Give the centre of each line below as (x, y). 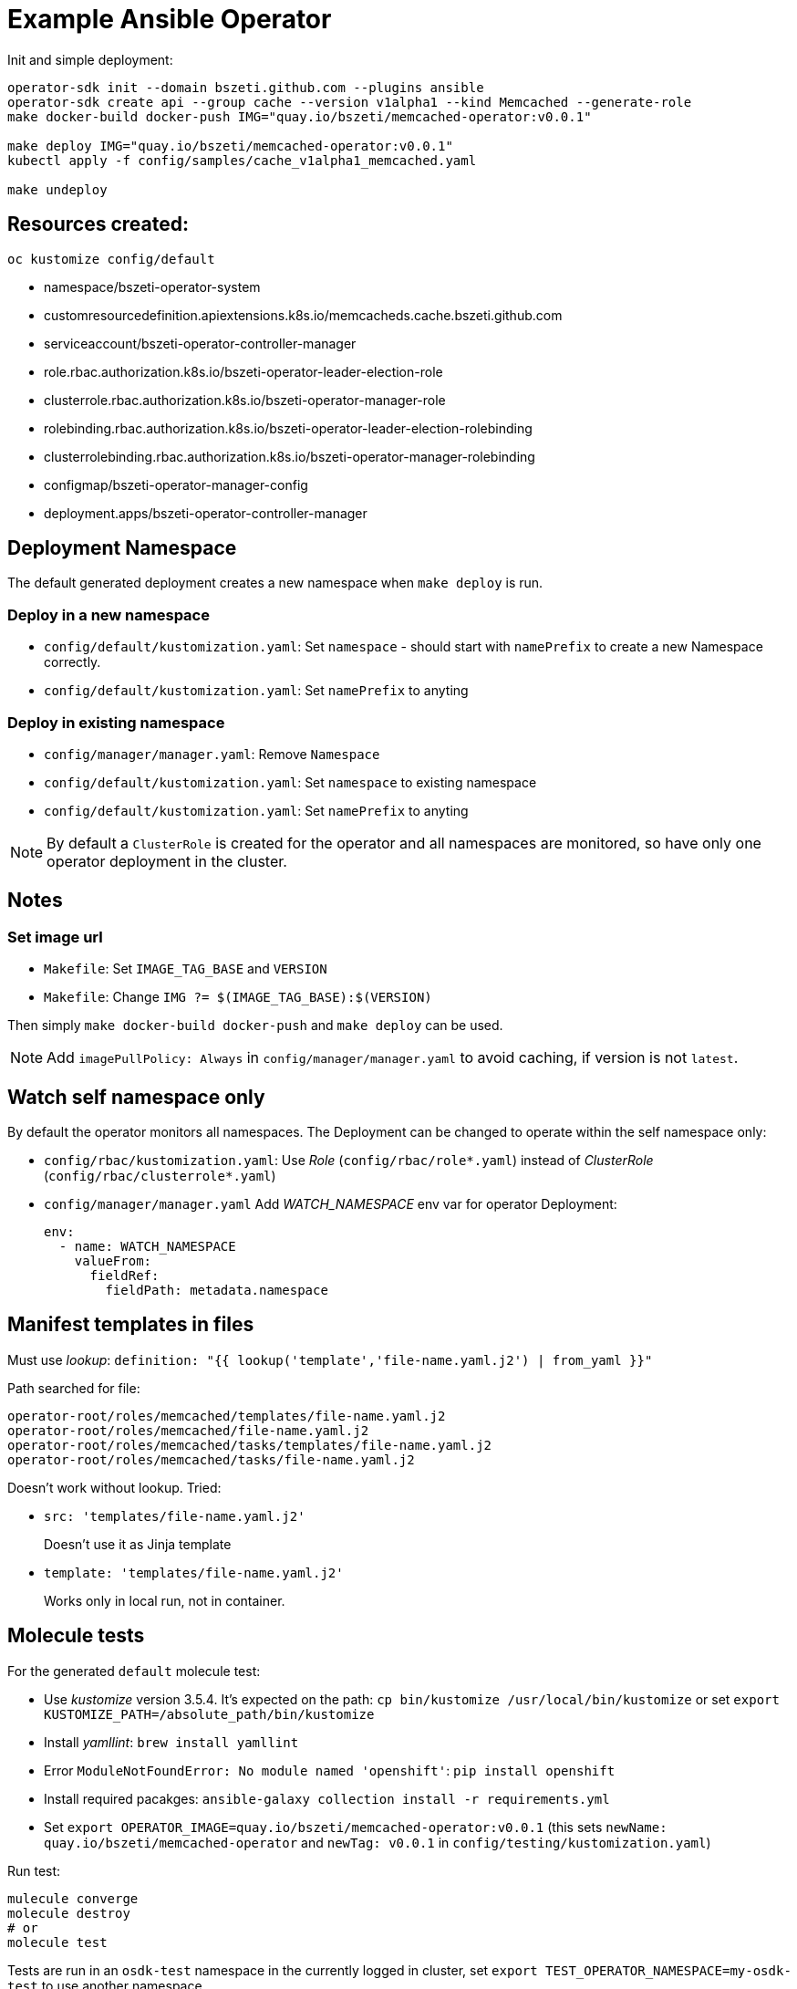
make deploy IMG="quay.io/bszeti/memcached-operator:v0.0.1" (230, 146)
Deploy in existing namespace (116, 722)
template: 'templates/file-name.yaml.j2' (194, 1572)
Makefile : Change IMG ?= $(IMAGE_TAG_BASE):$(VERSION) (238, 997)
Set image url (55, 937)
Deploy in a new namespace (109, 614)
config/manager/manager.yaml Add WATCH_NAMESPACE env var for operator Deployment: (331, 1204)
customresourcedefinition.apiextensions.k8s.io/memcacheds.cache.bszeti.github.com (303, 315)
